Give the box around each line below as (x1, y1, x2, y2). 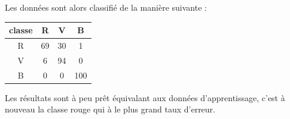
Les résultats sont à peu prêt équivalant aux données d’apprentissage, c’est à (5, 91, 285, 104)
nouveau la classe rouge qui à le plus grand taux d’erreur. (5, 103, 216, 115)
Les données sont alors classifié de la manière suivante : (5, 1, 207, 13)
